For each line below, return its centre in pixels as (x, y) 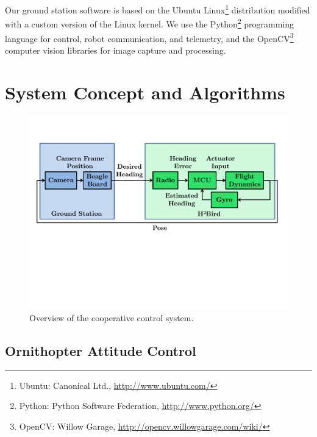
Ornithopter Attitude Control (101, 351)
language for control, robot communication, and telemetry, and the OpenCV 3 (149, 37)
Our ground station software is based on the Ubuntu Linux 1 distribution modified (158, 9)
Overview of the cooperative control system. (112, 318)
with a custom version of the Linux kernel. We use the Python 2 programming (150, 23)
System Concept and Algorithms (145, 92)
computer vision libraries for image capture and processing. (116, 50)
